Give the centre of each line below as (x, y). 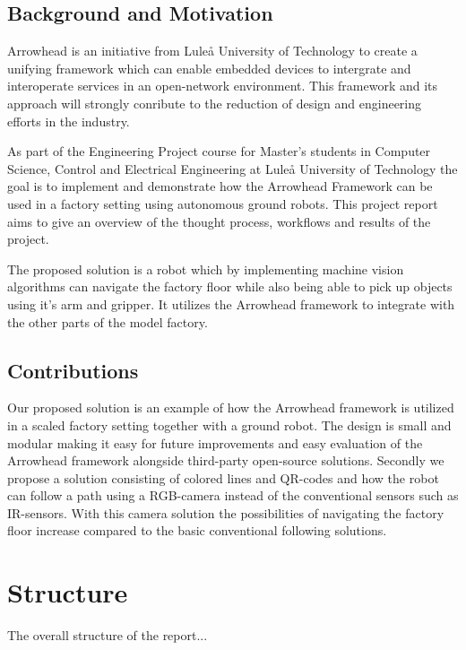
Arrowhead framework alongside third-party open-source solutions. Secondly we (226, 460)
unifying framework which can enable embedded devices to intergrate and (209, 68)
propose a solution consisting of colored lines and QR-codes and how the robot (223, 477)
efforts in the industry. (69, 121)
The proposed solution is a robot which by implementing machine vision (206, 269)
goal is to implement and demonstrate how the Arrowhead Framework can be (220, 186)
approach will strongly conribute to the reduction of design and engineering (215, 103)
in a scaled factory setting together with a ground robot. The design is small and (229, 425)
